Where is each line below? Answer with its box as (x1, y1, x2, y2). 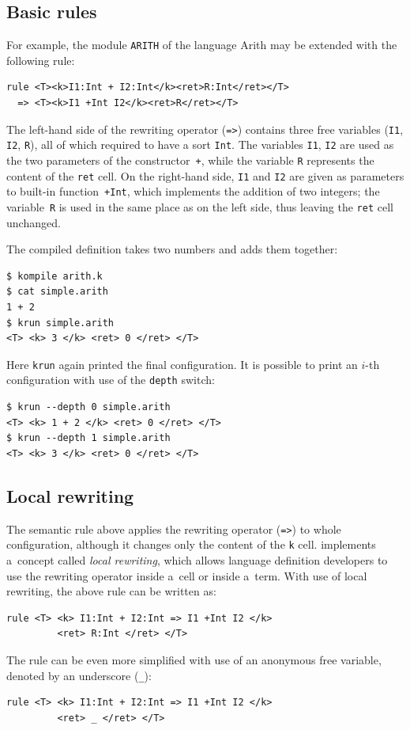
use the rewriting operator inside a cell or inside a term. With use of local (6, 567, 367, 584)
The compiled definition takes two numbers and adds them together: (6, 241, 338, 257)
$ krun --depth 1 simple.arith (6, 432, 171, 444)
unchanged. (6, 214, 61, 230)
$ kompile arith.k (6, 270, 103, 282)
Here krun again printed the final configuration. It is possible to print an (6, 355, 358, 372)
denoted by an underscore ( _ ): (6, 667, 152, 683)
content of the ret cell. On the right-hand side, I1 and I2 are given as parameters (6, 167, 404, 184)
